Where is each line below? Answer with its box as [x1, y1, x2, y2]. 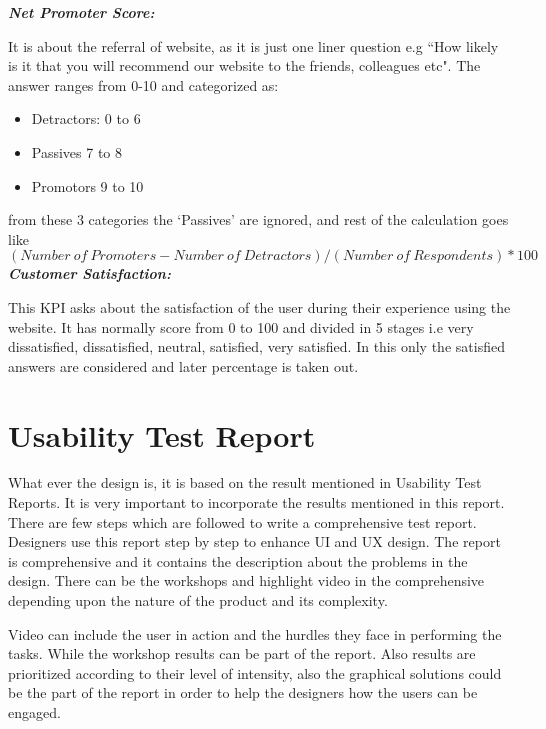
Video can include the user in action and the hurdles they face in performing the [8, 623, 502, 644]
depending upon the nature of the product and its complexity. [8, 590, 388, 610]
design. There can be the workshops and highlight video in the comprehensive [8, 570, 485, 591]
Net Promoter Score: [8, 2, 155, 22]
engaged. [8, 701, 61, 722]
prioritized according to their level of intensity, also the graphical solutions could [8, 662, 502, 683]
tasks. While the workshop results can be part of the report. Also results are [8, 643, 476, 664]
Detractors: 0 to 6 [31, 108, 141, 129]
